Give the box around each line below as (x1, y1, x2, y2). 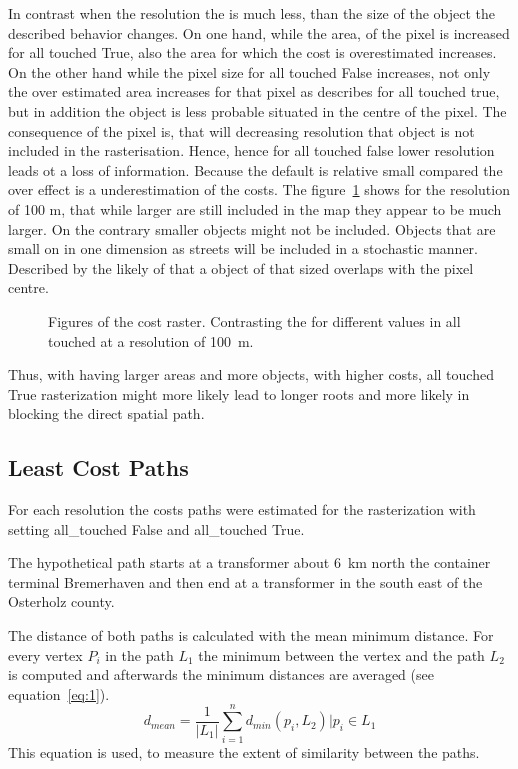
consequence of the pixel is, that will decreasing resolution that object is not (8, 120, 475, 141)
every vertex (8, 644, 83, 665)
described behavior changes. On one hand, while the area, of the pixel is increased (8, 22, 510, 43)
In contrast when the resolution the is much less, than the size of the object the (8, 3, 495, 23)
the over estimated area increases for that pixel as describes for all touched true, (8, 81, 500, 102)
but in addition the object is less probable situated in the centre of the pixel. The (8, 100, 507, 121)
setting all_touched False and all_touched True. (8, 518, 305, 539)
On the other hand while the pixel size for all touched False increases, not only (8, 61, 491, 82)
